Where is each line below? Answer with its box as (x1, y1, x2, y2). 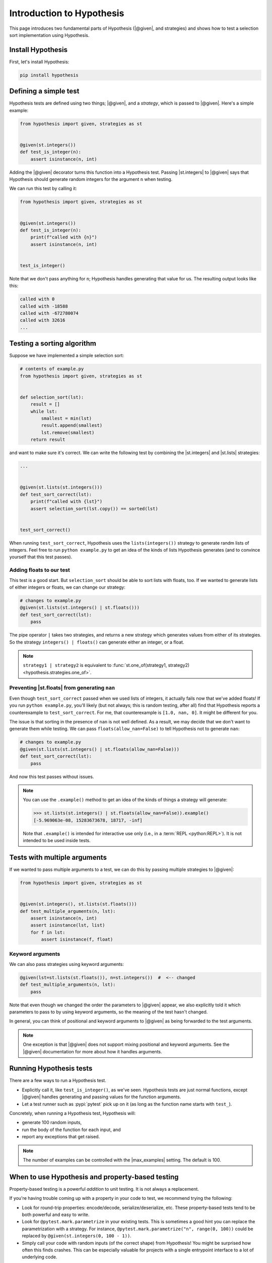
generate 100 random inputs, (22, 1120, 82, 1126)
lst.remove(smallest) (41, 429, 95, 435)
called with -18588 (20, 303, 68, 309)
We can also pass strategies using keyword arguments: (9, 961, 124, 967)
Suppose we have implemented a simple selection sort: (9, 353, 124, 359)
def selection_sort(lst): (20, 394, 84, 400)
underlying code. (22, 1254, 57, 1260)
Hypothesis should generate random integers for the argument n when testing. (9, 176, 173, 182)
